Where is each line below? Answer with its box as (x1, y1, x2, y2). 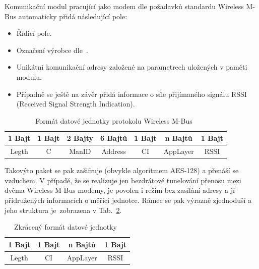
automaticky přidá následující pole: (18, 11, 127, 21)
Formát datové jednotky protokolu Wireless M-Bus (35, 115, 192, 126)
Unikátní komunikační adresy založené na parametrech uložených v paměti (16, 62, 247, 72)
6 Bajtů (100, 133, 127, 143)
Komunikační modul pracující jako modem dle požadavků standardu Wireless (5, 1, 244, 11)
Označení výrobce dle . (16, 44, 88, 55)
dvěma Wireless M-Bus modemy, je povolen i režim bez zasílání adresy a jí (5, 185, 235, 195)
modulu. (16, 71, 42, 82)
